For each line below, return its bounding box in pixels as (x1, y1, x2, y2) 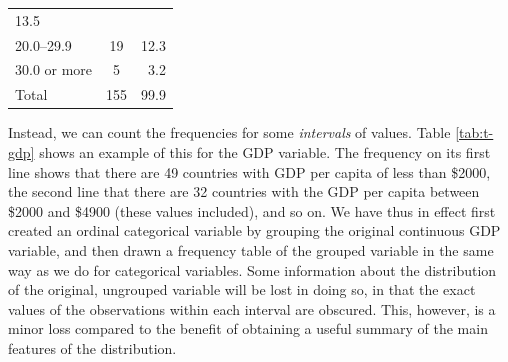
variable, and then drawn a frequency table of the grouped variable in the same (8, 239, 494, 260)
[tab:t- (455, 122, 494, 143)
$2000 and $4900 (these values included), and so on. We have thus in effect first (8, 200, 496, 221)
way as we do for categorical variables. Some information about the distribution (8, 259, 497, 280)
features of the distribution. (8, 337, 177, 358)
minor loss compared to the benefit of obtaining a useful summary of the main (8, 318, 488, 339)
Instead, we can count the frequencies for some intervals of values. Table (8, 122, 451, 143)
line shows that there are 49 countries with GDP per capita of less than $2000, (8, 161, 491, 182)
